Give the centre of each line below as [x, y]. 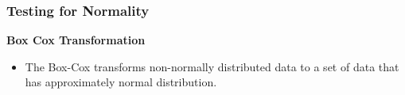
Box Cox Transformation [76, 40]
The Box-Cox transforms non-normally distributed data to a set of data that [212, 66]
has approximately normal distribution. [121, 82]
